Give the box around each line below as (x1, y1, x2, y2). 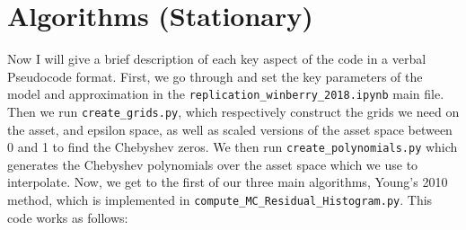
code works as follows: (7, 208, 128, 226)
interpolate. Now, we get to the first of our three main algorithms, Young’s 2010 (7, 172, 448, 191)
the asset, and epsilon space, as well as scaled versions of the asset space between (7, 119, 453, 138)
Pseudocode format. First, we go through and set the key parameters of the (7, 66, 423, 85)
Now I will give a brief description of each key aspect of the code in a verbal (7, 49, 426, 68)
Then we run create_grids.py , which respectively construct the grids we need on (7, 102, 460, 120)
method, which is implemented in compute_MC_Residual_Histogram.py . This (7, 190, 433, 209)
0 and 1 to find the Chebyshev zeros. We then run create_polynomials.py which (7, 137, 458, 156)
